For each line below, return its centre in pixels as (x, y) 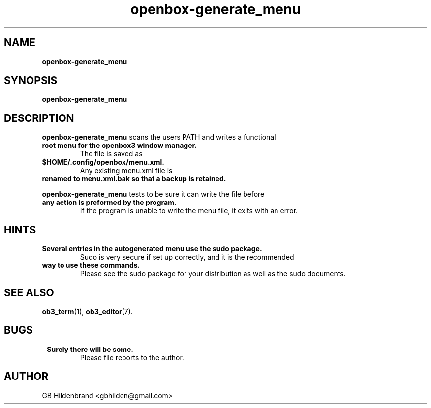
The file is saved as (111, 154)
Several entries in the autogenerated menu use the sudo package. (152, 249)
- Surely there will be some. (88, 349)
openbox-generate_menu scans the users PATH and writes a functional (159, 137)
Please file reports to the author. (132, 357)
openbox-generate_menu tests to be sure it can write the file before (153, 194)
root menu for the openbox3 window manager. (119, 146)
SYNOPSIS (31, 81)
